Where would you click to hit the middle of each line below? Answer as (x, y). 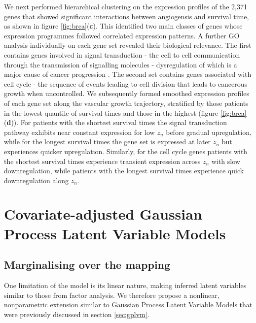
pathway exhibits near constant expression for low (79, 132)
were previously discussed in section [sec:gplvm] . (77, 314)
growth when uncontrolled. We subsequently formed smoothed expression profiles (127, 93)
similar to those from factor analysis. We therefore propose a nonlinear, (112, 295)
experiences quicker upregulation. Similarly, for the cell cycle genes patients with (126, 151)
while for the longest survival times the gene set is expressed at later (108, 142)
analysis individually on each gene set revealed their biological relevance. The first (128, 45)
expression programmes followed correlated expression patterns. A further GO (122, 35)
